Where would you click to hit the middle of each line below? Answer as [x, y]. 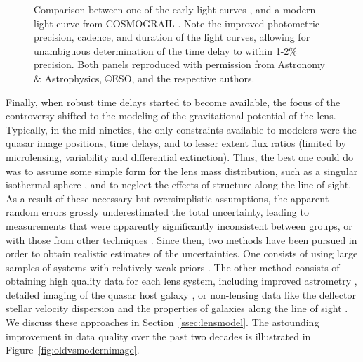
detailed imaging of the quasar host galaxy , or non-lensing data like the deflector [181, 294]
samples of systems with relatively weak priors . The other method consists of [173, 267]
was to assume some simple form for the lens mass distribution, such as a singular [182, 170]
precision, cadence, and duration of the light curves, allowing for [172, 37]
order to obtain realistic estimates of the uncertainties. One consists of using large [182, 253]
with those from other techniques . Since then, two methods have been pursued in [181, 239]
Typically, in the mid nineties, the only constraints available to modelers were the [181, 129]
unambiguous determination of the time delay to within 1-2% [166, 50]
